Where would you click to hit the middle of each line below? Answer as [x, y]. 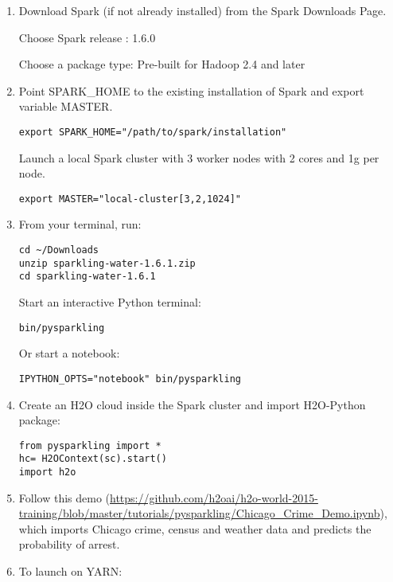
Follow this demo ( [64, 497]
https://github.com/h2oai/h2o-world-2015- [214, 497]
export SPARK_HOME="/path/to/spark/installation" [153, 132]
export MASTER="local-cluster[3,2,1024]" [130, 199]
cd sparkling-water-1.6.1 [87, 277]
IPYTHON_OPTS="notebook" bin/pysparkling [130, 379]
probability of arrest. [69, 544]
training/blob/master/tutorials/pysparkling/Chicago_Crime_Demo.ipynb [199, 513]
